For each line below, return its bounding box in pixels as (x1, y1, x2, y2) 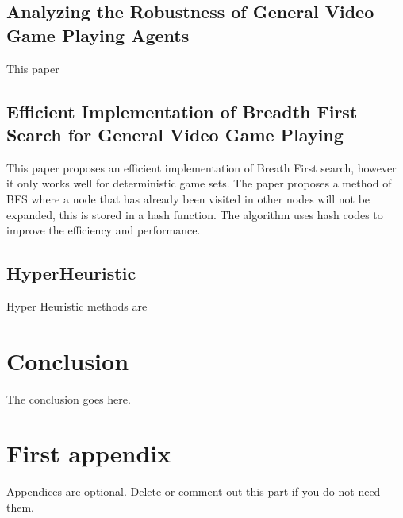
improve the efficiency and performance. (6, 222, 201, 238)
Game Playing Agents (6, 22, 190, 47)
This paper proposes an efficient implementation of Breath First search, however (6, 159, 397, 176)
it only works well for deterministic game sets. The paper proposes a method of (6, 175, 392, 191)
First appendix (6, 437, 171, 470)
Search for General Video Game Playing (6, 122, 344, 146)
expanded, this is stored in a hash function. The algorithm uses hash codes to (6, 206, 383, 222)
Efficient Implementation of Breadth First (6, 99, 358, 123)
